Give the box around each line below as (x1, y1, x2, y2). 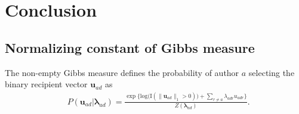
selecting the (248, 66, 295, 78)
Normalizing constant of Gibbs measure (5, 38, 255, 56)
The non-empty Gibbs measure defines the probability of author (5, 66, 239, 78)
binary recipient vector (5, 78, 88, 90)
